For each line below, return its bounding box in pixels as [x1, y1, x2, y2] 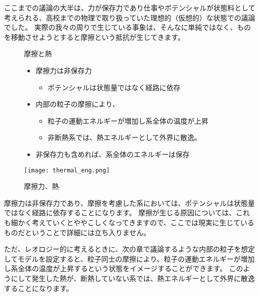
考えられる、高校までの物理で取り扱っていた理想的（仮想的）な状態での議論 [4, 12, 256, 22]
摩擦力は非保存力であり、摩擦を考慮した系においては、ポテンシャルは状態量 [4, 197, 255, 208]
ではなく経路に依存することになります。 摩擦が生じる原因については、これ [4, 207, 250, 218]
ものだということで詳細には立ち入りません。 [4, 227, 151, 237]
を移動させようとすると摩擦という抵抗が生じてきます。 [4, 31, 185, 42]
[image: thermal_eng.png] [24, 166, 110, 174]
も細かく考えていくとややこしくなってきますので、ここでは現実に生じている [4, 217, 255, 227]
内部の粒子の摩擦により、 [35, 99, 119, 109]
